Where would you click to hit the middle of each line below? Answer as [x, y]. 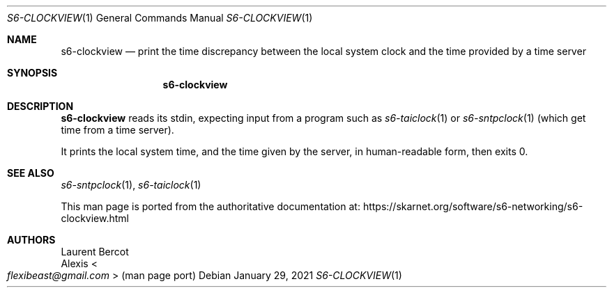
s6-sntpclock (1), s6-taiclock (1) [131, 185]
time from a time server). [117, 130]
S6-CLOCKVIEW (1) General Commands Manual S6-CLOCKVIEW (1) [160, 18]
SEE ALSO [31, 173]
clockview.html [95, 218]
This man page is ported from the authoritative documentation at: [211, 206]
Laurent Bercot [95, 252]
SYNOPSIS [32, 73]
